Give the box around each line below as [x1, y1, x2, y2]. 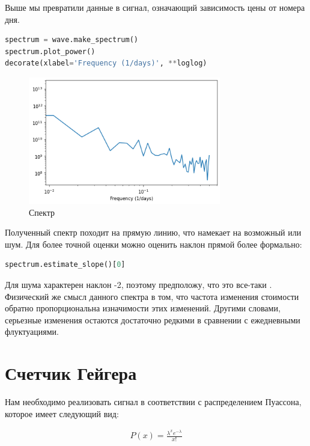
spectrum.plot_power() [5, 47, 96, 56]
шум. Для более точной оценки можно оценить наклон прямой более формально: [5, 237, 302, 250]
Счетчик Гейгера [5, 361, 137, 385]
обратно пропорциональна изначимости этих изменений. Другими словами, [5, 302, 281, 314]
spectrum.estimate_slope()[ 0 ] [5, 260, 126, 269]
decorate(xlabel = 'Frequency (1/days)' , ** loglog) [5, 59, 207, 68]
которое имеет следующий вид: [5, 407, 119, 420]
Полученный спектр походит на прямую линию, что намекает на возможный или [5, 226, 302, 239]
